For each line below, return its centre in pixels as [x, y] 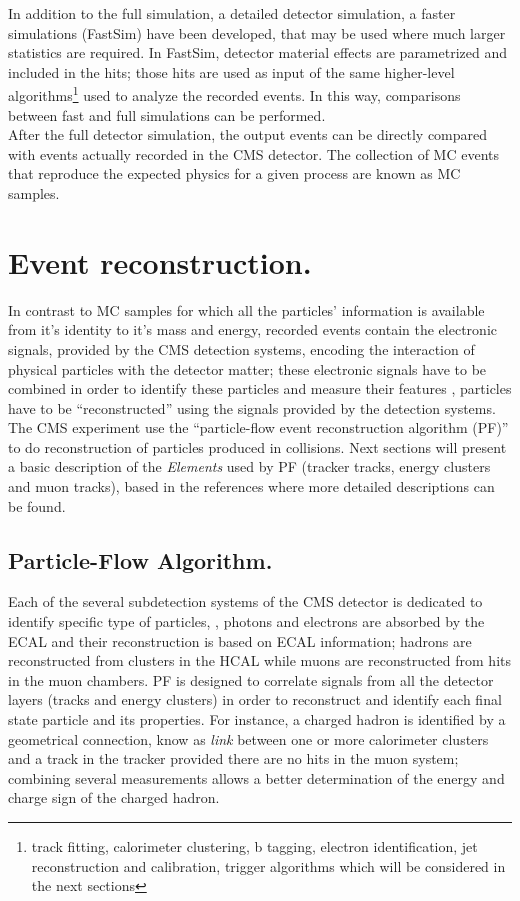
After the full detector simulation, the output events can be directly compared [248, 134]
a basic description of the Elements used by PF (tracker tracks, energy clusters [249, 466]
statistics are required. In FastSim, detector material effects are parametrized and [258, 52]
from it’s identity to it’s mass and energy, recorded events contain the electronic [252, 329]
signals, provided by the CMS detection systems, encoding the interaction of [241, 348]
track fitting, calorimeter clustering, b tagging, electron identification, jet [254, 845]
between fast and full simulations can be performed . [167, 114]
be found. [37, 505]
